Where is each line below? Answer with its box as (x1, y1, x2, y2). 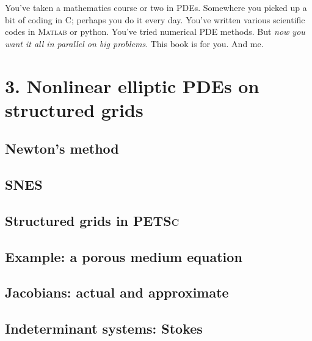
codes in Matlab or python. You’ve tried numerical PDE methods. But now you (5, 25, 305, 38)
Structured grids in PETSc (5, 211, 180, 230)
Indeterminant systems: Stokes (5, 319, 203, 338)
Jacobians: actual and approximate (5, 283, 229, 302)
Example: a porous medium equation (5, 247, 242, 266)
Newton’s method (5, 139, 119, 158)
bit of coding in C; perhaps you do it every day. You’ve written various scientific (5, 13, 305, 26)
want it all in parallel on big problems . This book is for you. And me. (5, 37, 264, 50)
